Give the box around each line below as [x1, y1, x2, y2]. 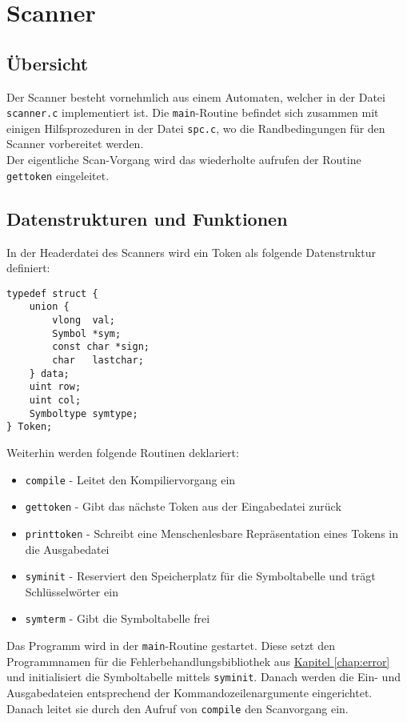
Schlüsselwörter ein [25, 583, 118, 600]
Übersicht [6, 50, 89, 75]
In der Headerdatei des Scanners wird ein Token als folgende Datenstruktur [6, 243, 376, 260]
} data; [29, 367, 70, 379]
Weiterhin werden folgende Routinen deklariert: [6, 443, 239, 460]
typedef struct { [6, 287, 98, 299]
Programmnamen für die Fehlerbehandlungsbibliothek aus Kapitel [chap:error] [6, 652, 390, 669]
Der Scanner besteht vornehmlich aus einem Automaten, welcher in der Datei [6, 88, 385, 105]
